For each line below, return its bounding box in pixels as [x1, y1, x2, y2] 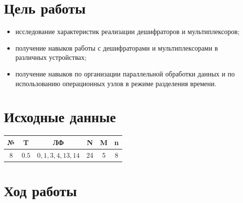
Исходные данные [4, 107, 116, 127]
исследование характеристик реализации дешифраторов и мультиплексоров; [15, 26, 240, 37]
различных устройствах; [15, 52, 87, 62]
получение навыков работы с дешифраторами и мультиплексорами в [15, 42, 218, 53]
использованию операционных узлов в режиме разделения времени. [15, 78, 217, 88]
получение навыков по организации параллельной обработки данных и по [15, 68, 235, 78]
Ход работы [4, 180, 77, 200]
